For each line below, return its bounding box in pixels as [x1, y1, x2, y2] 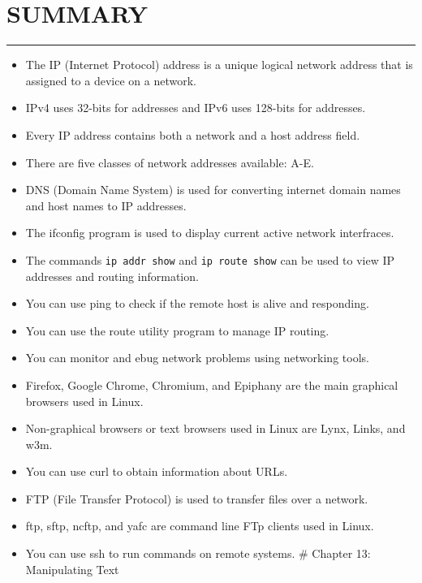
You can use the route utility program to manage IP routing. [25, 322, 329, 339]
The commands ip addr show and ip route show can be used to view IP [25, 251, 395, 268]
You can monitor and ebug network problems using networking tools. [25, 349, 369, 366]
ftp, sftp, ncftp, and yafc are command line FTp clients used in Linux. [25, 517, 374, 534]
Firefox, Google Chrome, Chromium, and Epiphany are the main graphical [25, 376, 398, 393]
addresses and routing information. [25, 267, 199, 284]
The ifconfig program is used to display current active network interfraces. [25, 224, 394, 241]
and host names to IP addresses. [25, 196, 187, 214]
